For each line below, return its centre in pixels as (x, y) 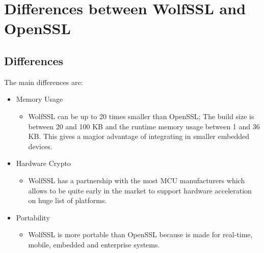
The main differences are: (44, 82)
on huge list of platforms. (68, 200)
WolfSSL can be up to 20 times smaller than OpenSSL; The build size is (141, 116)
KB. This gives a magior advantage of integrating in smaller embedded (139, 136)
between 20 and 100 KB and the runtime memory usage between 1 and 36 (144, 126)
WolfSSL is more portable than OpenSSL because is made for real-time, (140, 234)
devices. (40, 146)
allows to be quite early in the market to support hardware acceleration (140, 190)
